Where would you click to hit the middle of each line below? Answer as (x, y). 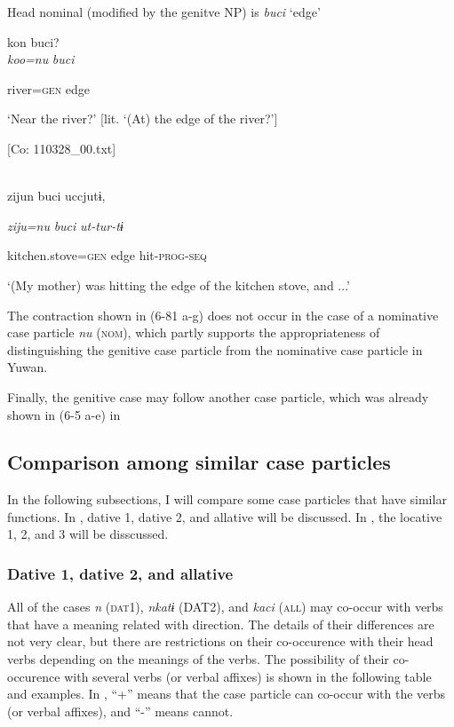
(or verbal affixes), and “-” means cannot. (120, 711)
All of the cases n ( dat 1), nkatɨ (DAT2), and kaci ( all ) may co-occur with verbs (225, 607)
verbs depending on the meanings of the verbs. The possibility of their (198, 659)
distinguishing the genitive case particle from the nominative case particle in (215, 349)
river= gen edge (49, 88)
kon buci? (33, 41)
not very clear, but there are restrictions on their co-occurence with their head (220, 641)
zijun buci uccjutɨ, (56, 196)
